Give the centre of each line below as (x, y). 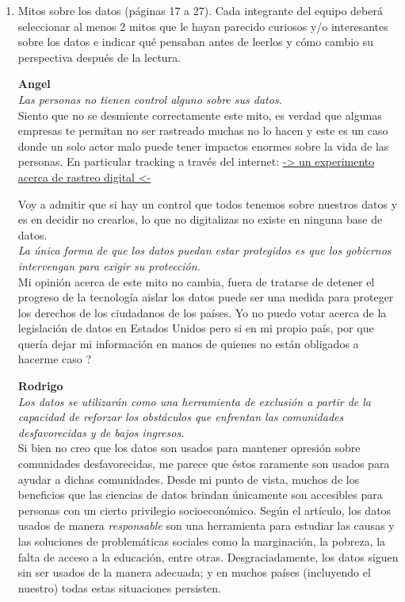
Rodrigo (40, 386)
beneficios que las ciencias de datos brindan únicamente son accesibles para (200, 495)
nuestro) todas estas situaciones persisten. (119, 587)
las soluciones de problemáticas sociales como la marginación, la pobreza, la (202, 541)
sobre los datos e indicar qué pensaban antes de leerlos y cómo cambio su (196, 42)
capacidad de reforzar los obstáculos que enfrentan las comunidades (181, 417)
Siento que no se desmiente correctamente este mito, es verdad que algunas (200, 115)
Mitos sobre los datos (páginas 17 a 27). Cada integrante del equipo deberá (200, 10)
